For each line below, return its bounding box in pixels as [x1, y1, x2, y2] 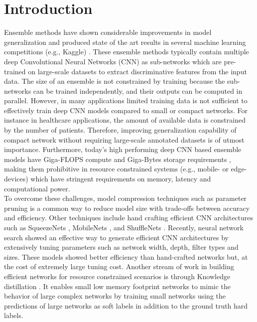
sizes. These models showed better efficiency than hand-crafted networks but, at [4, 251, 248, 262]
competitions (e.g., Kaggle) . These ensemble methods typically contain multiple [4, 46, 249, 57]
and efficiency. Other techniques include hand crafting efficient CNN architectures [4, 212, 254, 223]
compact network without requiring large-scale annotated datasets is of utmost [4, 134, 245, 145]
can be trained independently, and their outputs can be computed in [33, 85, 243, 96]
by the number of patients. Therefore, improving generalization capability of [4, 125, 237, 135]
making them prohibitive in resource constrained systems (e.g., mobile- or [4, 163, 229, 174]
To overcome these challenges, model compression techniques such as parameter [4, 193, 247, 203]
